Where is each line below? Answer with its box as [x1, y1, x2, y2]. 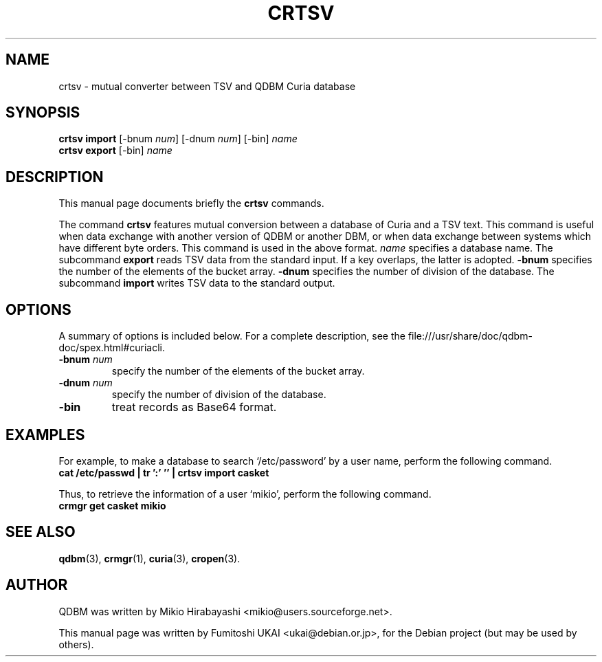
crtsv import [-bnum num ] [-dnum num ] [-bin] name [58, 133, 298, 145]
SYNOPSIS [5, 104, 80, 122]
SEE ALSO [5, 523, 76, 541]
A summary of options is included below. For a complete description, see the [58, 330, 405, 342]
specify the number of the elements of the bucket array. [111, 365, 365, 377]
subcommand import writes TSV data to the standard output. [58, 277, 335, 289]
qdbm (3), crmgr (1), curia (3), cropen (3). [58, 552, 241, 564]
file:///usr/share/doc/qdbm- [408, 330, 533, 342]
